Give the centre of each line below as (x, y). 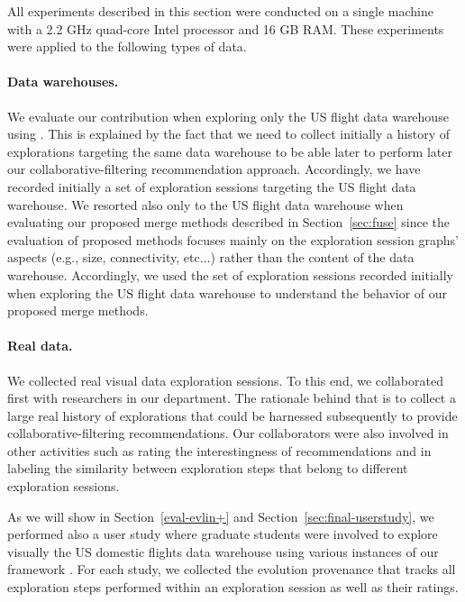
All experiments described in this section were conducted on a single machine (220, 11)
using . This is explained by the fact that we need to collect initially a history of (229, 134)
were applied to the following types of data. (127, 46)
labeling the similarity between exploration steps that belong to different (208, 468)
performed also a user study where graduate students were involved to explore (223, 534)
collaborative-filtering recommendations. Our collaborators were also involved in (228, 433)
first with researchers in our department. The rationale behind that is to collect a (232, 398)
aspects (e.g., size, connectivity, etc (104, 257)
